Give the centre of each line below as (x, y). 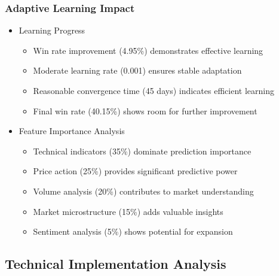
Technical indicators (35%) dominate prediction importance (142, 151)
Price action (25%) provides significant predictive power (135, 171)
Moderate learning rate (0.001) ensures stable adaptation (137, 70)
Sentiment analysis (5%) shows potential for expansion (133, 231)
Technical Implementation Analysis (116, 264)
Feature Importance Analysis (72, 131)
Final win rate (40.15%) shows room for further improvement (145, 110)
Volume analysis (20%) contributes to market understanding (143, 191)
